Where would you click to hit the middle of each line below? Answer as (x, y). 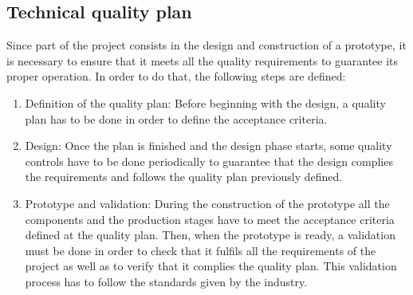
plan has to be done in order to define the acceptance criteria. (176, 118)
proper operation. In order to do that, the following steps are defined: (176, 76)
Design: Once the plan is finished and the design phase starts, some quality (208, 146)
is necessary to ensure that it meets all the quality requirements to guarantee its (203, 60)
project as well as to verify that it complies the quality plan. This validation (211, 266)
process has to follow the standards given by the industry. (166, 281)
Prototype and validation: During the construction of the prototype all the (207, 203)
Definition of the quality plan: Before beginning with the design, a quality (205, 102)
